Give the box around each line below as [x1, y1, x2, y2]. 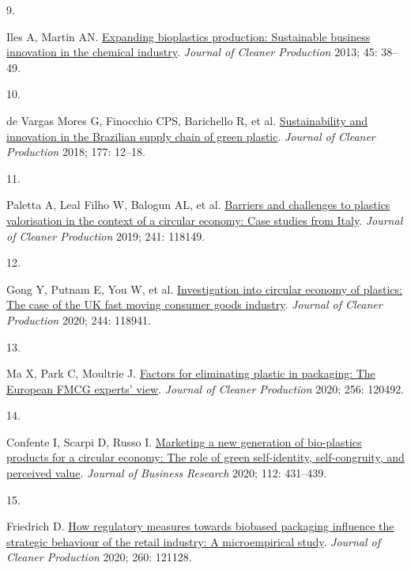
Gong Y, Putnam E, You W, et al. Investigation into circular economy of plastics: [6, 280, 402, 297]
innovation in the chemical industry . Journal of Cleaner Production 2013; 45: [6, 44, 378, 60]
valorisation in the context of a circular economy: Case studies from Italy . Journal [6, 211, 403, 228]
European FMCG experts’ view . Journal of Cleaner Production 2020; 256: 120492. [6, 380, 405, 397]
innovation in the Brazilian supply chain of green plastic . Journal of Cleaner [6, 127, 375, 144]
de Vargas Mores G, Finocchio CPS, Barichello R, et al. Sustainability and [6, 112, 368, 128]
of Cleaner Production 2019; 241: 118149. [6, 227, 205, 244]
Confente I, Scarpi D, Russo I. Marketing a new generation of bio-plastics [6, 433, 362, 450]
